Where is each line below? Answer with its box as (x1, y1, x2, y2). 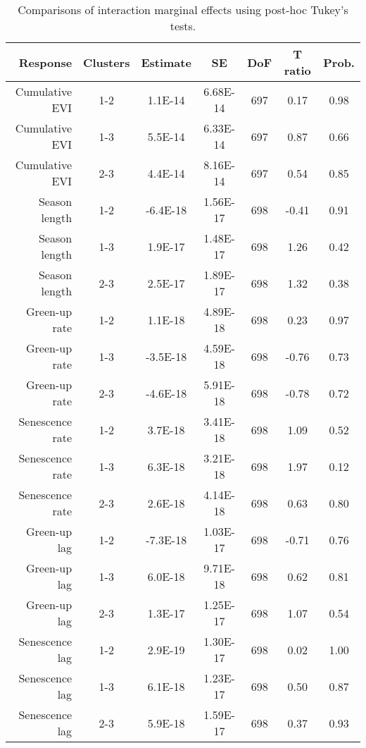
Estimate (141, 54, 191, 70)
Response (18, 54, 72, 70)
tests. (170, 18, 196, 34)
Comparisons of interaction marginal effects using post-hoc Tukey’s (18, 1, 348, 18)
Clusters (83, 54, 130, 70)
